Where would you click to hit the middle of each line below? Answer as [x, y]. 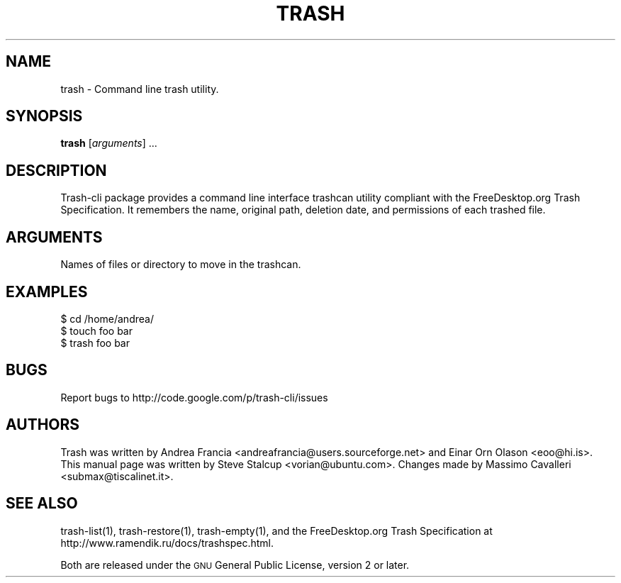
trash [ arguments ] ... [109, 143]
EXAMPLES [47, 291]
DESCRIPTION [56, 170]
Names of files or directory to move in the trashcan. [181, 265]
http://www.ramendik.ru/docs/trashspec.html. [167, 543]
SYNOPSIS [44, 116]
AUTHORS [43, 425]
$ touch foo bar [96, 331]
